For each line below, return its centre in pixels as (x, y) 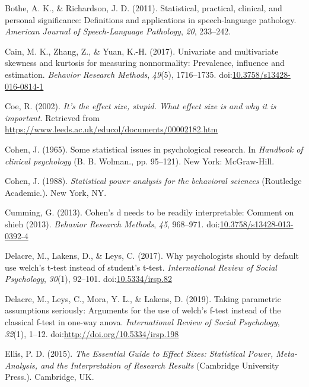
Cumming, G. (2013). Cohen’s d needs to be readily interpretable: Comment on (149, 212)
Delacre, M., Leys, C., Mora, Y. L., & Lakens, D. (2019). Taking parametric (143, 298)
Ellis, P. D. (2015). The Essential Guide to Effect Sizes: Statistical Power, (139, 353)
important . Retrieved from (52, 117)
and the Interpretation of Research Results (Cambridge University (160, 365)
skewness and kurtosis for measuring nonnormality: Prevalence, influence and (145, 63)
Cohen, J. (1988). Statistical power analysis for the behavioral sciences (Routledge (153, 181)
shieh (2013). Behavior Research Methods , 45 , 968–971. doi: (112, 223)
